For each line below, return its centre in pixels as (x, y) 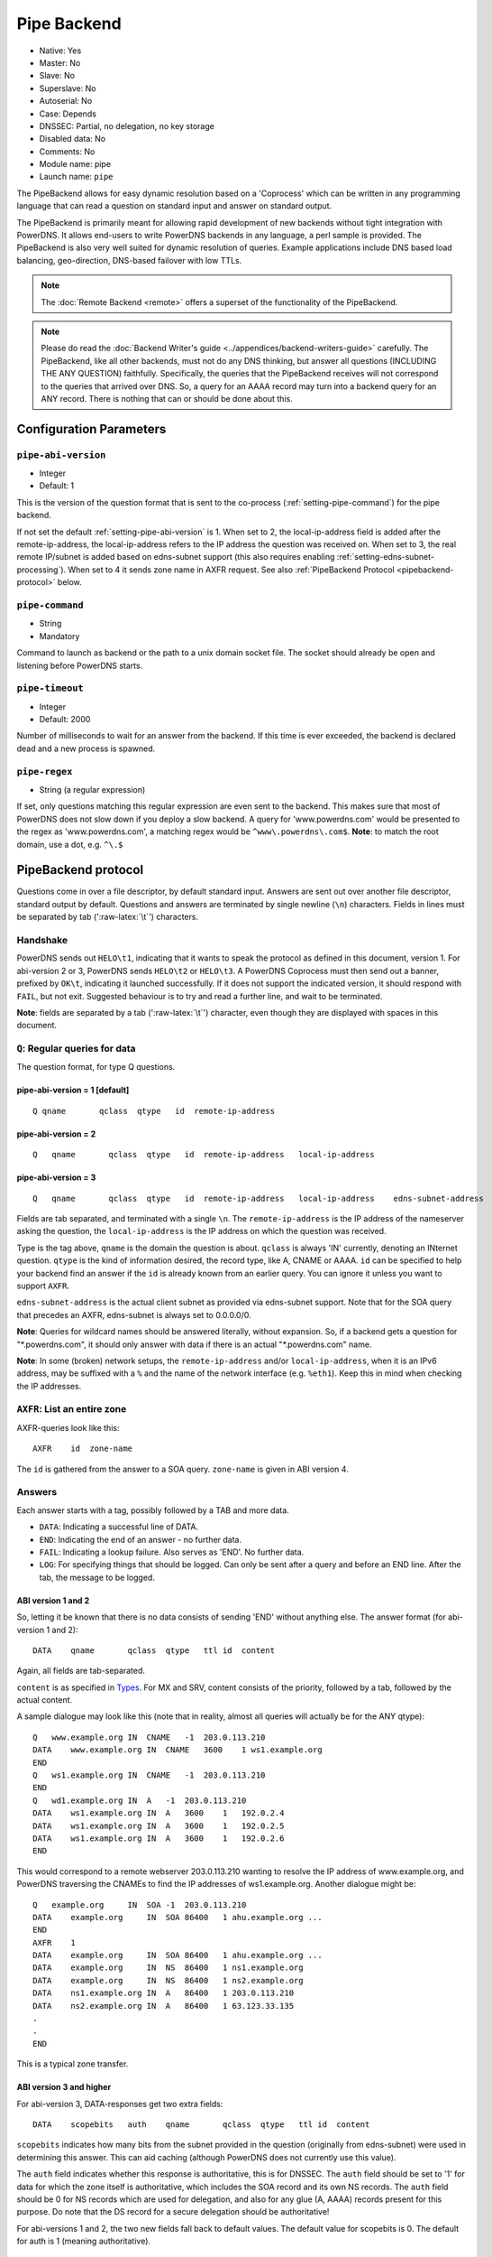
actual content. (45, 1700)
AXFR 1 (54, 1942)
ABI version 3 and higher (64, 2087)
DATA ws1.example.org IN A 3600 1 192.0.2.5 (159, 1825)
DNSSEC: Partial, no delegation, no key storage (127, 125)
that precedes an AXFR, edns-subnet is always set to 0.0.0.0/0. (134, 1314)
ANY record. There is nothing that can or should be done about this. (167, 398)
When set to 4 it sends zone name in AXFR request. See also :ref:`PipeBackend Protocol (232, 570)
